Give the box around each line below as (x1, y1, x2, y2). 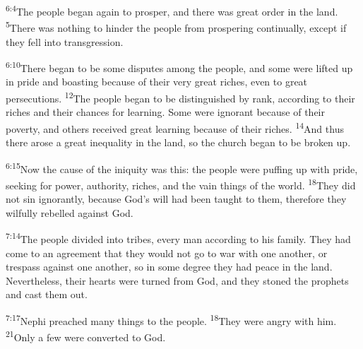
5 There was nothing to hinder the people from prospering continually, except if (6, 18, 347, 35)
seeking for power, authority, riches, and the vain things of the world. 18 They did (6, 175, 356, 192)
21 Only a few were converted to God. (6, 328, 166, 344)
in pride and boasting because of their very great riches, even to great (6, 74, 308, 89)
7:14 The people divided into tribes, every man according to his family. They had (6, 230, 351, 246)
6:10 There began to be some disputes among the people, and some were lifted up (6, 59, 353, 75)
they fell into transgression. (6, 34, 124, 49)
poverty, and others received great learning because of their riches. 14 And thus (6, 119, 344, 136)
